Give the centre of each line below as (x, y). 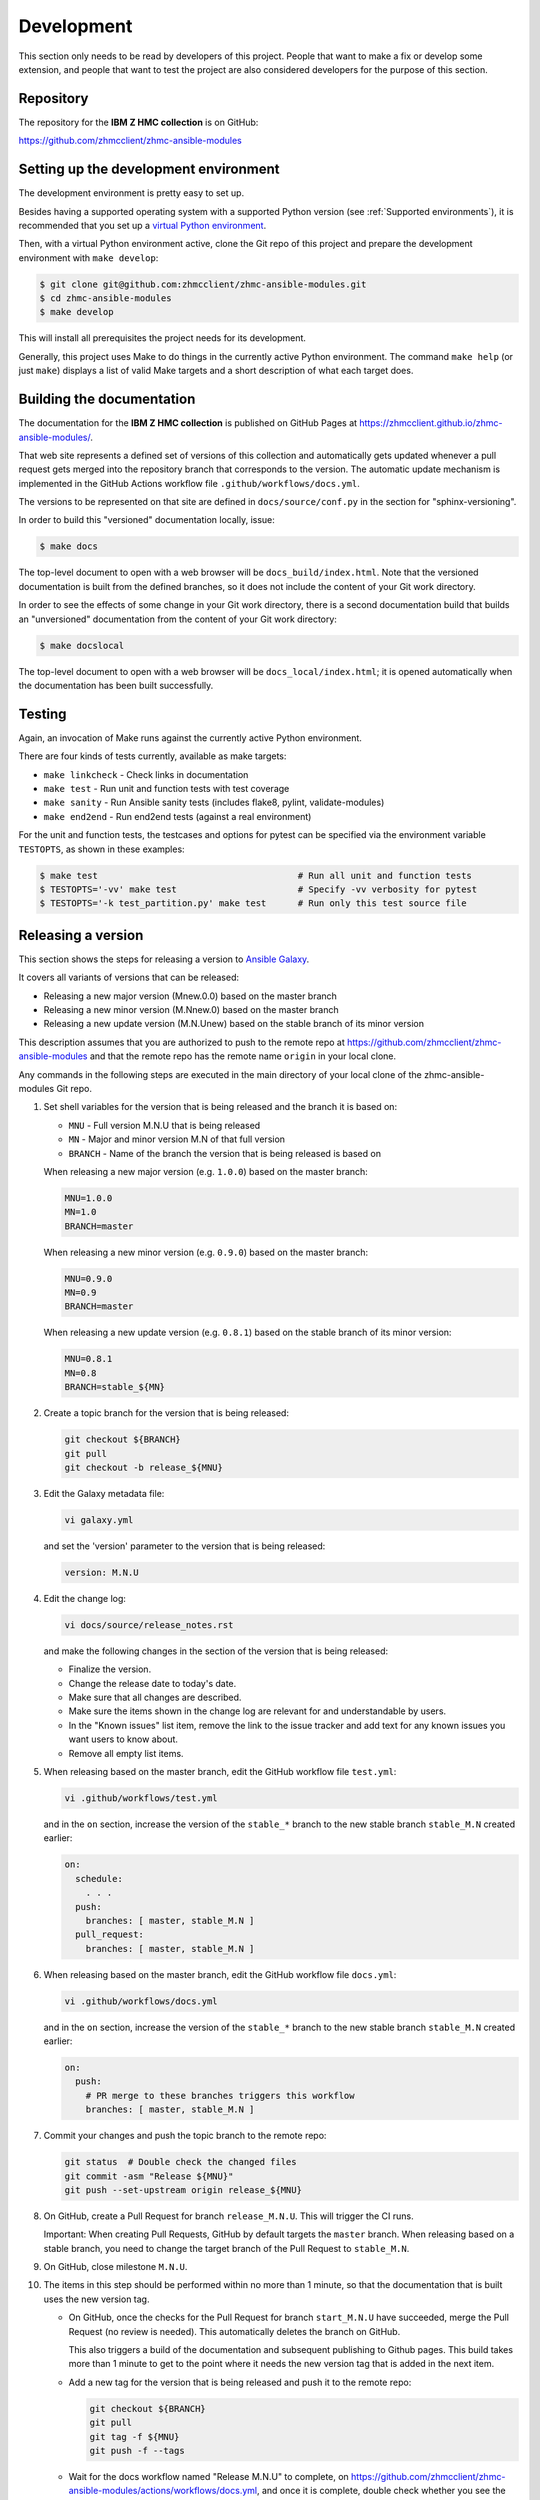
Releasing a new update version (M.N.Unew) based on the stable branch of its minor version (234, 1024)
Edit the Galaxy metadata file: (104, 1493)
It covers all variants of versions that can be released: (129, 977)
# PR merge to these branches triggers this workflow (220, 2095)
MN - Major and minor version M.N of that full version (176, 1139)
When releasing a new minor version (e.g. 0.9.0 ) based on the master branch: (206, 1252)
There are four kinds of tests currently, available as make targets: (152, 756)
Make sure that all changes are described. (155, 1697)
